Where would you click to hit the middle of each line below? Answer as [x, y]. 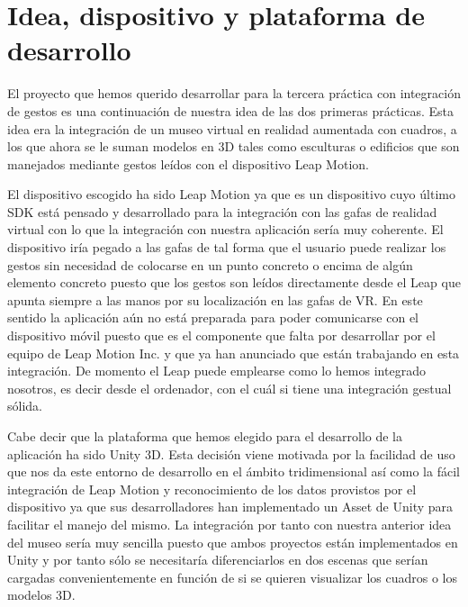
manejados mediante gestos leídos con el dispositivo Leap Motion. [188, 163]
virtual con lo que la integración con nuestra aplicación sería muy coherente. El [225, 229]
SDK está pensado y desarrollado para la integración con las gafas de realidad [222, 211]
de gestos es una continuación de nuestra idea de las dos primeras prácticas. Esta [231, 110]
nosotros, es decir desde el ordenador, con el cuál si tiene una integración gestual [229, 388]
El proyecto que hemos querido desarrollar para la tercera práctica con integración [234, 93]
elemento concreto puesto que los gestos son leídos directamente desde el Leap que [234, 282]
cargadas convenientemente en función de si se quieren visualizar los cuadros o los [232, 577]
